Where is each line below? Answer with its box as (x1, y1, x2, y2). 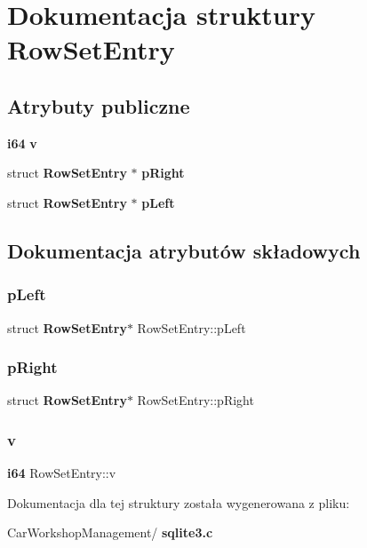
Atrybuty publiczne (7, 91, 190, 119)
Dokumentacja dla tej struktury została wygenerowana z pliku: (7, 493, 350, 512)
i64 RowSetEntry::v (7, 464, 116, 482)
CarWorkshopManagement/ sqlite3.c (7, 523, 213, 542)
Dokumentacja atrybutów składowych (7, 236, 361, 264)
